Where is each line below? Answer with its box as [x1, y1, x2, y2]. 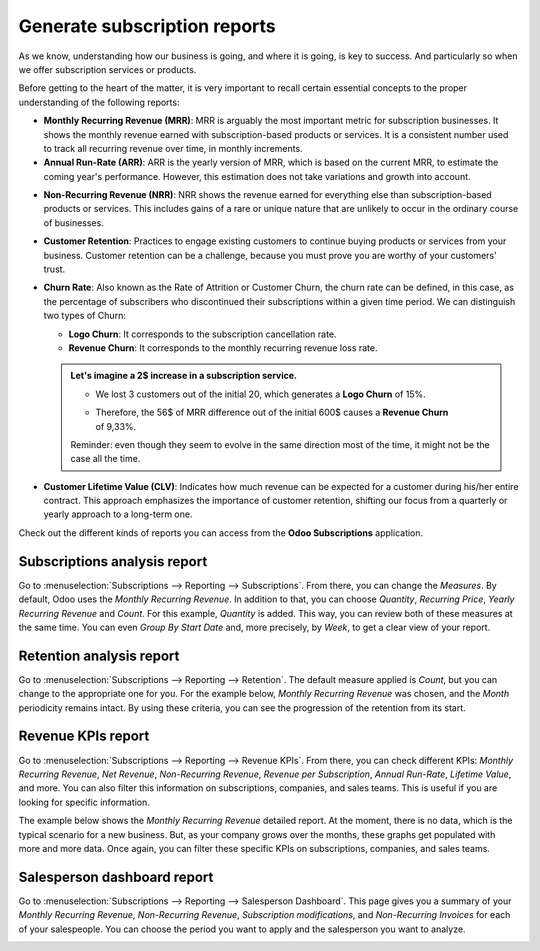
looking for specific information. [18, 796, 150, 808]
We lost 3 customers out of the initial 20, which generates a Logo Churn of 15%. [95, 388, 427, 400]
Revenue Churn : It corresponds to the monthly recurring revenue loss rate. [68, 341, 379, 354]
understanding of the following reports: [18, 96, 180, 108]
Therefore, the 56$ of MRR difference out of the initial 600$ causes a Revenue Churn [95, 406, 449, 419]
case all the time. [70, 453, 141, 465]
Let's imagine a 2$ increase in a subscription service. [70, 370, 298, 382]
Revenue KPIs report [18, 728, 150, 745]
